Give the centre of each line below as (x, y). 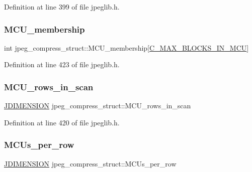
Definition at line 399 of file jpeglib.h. (62, 7)
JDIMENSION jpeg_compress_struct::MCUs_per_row (90, 163)
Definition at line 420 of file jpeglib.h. (62, 122)
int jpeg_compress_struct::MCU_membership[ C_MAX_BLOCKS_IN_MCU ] (127, 47)
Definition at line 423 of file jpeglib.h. (62, 64)
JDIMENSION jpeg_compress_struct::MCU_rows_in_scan (98, 106)
